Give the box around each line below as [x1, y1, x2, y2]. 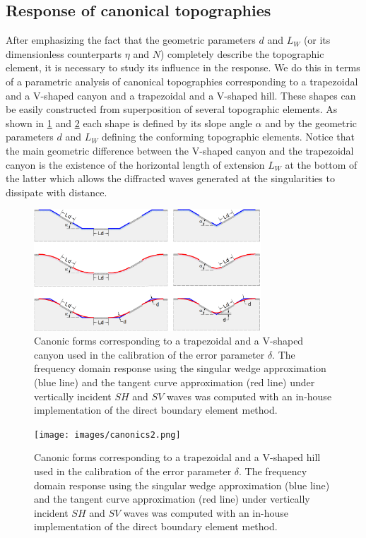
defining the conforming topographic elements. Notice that [101, 129, 355, 144]
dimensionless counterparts [6, 46, 122, 61]
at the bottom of [285, 157, 358, 172]
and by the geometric [265, 115, 358, 130]
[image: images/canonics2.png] [34, 429, 181, 440]
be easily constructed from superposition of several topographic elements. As [6, 102, 338, 116]
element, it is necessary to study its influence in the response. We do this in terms [6, 60, 360, 75]
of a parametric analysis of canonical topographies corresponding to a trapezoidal [6, 73, 358, 88]
